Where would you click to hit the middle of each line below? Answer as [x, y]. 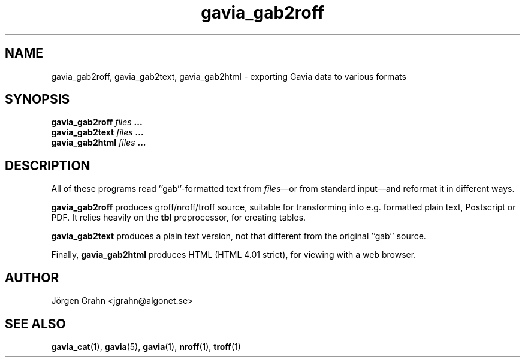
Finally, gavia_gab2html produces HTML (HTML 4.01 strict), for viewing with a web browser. [234, 255]
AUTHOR [32, 277]
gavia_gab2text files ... [97, 132]
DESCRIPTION [48, 165]
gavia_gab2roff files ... [97, 122]
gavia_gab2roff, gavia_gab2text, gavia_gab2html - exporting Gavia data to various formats [229, 76]
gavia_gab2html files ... [99, 143]
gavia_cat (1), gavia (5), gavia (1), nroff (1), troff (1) [146, 346]
